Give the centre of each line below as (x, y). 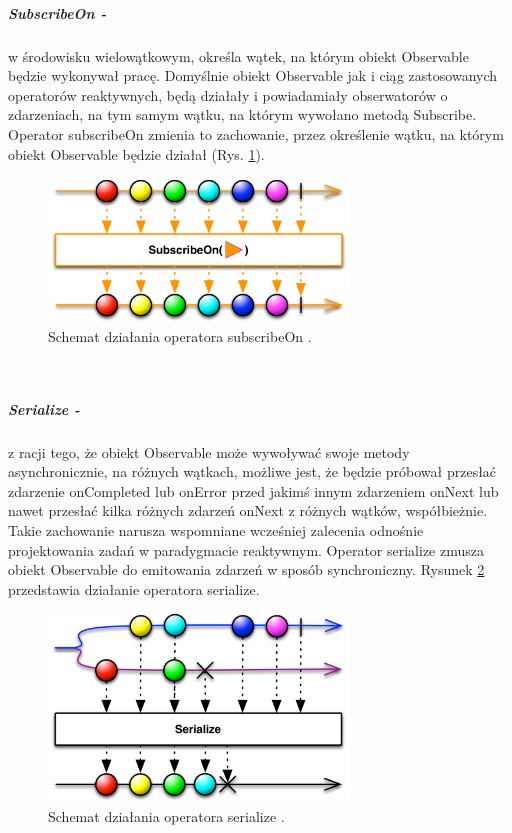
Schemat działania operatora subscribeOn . (180, 335)
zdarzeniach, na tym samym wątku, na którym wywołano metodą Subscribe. (242, 114)
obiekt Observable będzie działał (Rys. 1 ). (136, 153)
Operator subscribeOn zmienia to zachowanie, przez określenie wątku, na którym (256, 133)
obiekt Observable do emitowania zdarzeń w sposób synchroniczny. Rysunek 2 (246, 569)
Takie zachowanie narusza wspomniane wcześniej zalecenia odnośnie (216, 529)
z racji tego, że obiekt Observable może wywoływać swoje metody (209, 451)
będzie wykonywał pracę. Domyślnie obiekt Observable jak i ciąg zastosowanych (253, 75)
